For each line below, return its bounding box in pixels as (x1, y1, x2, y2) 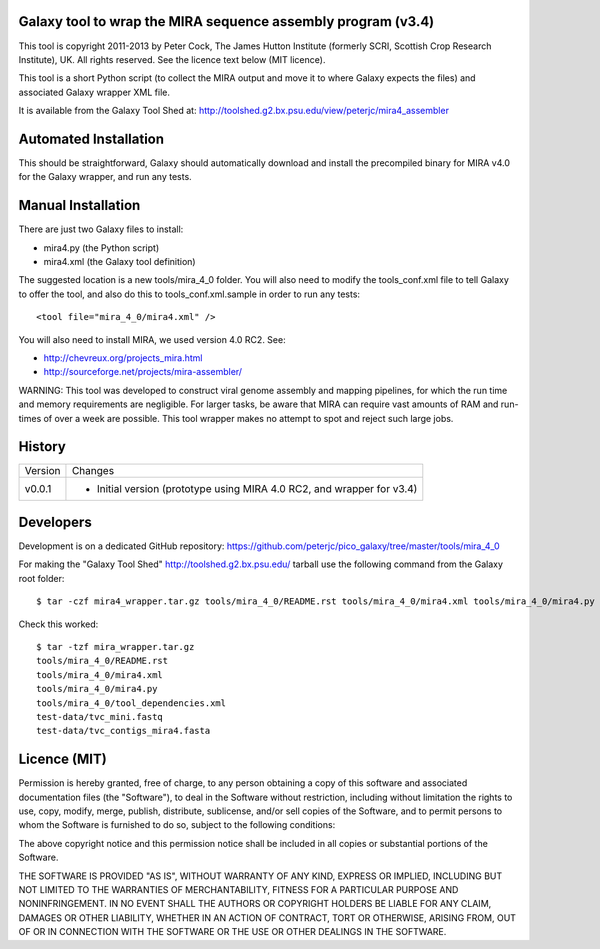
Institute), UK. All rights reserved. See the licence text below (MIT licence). (18, 53, 326, 65)
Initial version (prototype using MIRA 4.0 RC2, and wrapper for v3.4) (96, 482, 418, 496)
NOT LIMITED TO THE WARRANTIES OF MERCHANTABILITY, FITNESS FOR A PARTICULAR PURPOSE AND (18, 883, 459, 895)
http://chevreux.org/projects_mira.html (43, 352, 203, 364)
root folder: (18, 572, 65, 584)
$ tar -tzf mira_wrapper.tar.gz (36, 641, 195, 652)
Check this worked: (18, 618, 99, 630)
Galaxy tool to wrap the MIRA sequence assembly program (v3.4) (18, 13, 435, 30)
